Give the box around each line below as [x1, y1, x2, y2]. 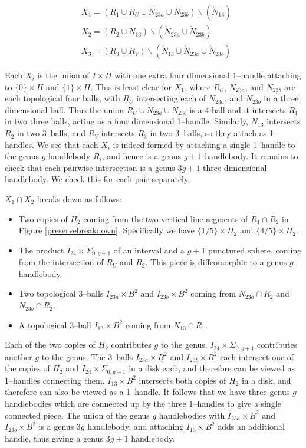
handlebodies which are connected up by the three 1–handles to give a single [5, 397, 281, 409]
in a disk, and [241, 374, 291, 386]
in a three [264, 92, 299, 104]
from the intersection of [18, 256, 104, 268]
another [5, 350, 32, 363]
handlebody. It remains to [205, 150, 298, 162]
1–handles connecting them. [5, 374, 105, 386]
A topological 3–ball [18, 318, 91, 331]
